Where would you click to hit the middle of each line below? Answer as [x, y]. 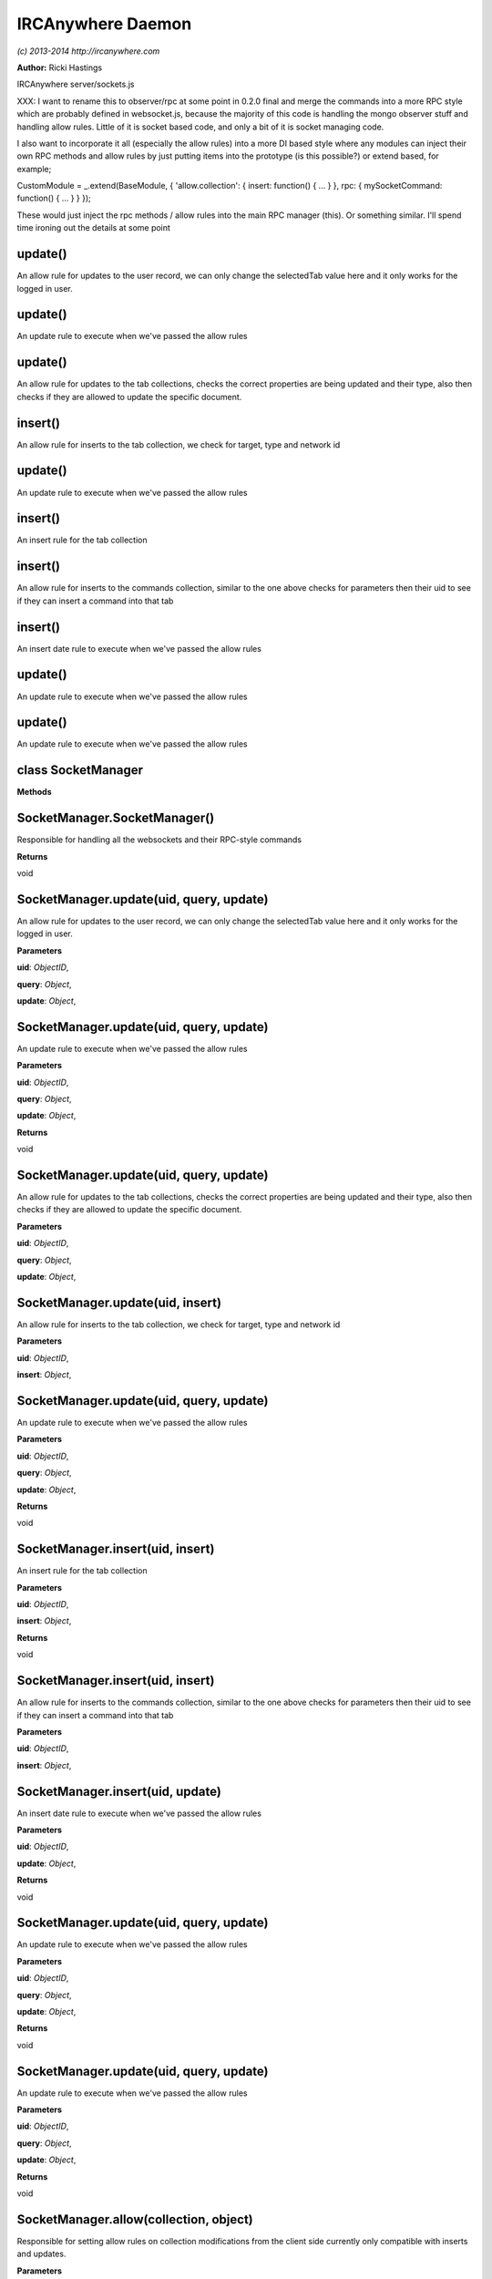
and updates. [41, 2254]
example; [34, 169]
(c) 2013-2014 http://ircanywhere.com [88, 51]
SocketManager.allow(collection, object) [135, 2219]
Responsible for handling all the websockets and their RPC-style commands [159, 840]
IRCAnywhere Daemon [104, 24]
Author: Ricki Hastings [60, 67]
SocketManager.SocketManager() [116, 818]
